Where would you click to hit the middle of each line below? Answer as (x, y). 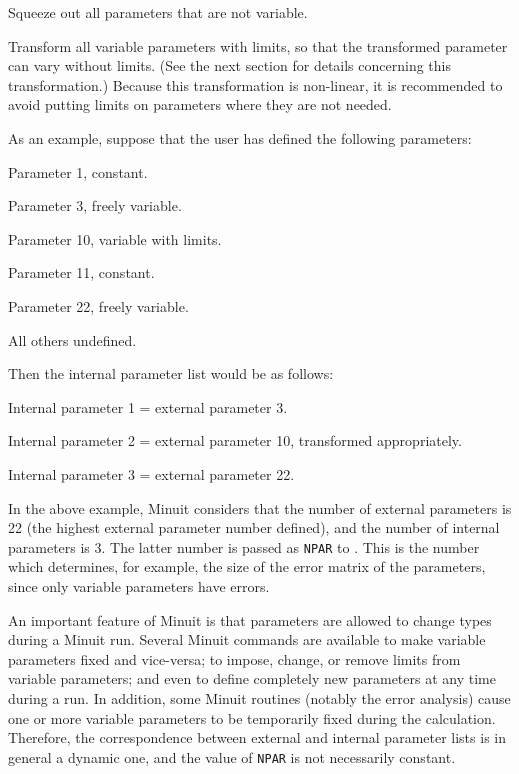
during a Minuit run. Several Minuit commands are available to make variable (247, 639)
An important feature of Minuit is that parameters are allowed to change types (250, 619)
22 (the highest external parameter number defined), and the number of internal (254, 527)
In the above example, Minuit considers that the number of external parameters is (260, 507)
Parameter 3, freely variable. (95, 205)
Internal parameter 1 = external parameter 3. (148, 406)
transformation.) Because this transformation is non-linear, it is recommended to (255, 84)
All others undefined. (72, 339)
